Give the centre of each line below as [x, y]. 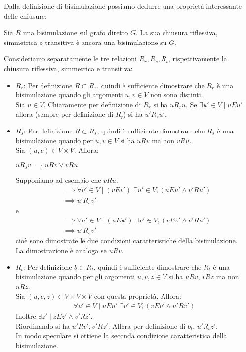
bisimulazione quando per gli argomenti [75, 277]
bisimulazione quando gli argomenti [69, 95]
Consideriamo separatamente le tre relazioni [71, 59]
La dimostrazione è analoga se [61, 250]
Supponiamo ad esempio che [58, 180]
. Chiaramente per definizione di [92, 104]
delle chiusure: [25, 16]
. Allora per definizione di [147, 326]
